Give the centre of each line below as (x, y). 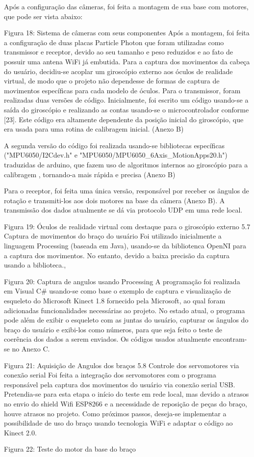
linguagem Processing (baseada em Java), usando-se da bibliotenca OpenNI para (125, 246)
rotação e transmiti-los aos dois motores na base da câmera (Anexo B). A (114, 200)
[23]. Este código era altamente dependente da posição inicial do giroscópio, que (124, 119)
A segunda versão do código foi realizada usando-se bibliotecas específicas (114, 145)
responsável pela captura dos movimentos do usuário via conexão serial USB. (120, 384)
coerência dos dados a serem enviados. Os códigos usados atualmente (107, 339)
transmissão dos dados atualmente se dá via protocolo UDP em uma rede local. (123, 210)
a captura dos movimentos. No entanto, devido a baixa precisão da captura (117, 255)
